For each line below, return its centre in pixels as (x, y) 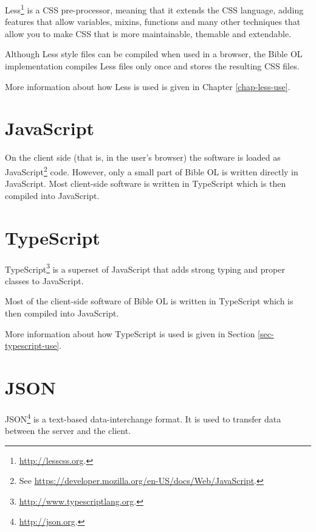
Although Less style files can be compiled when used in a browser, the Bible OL (154, 54)
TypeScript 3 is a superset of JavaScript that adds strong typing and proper (145, 268)
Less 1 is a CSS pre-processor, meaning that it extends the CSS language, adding (154, 9)
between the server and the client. (68, 431)
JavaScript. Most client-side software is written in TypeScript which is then (146, 184)
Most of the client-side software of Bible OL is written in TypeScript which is (149, 301)
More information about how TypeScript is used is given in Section (130, 333)
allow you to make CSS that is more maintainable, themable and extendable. (148, 33)
